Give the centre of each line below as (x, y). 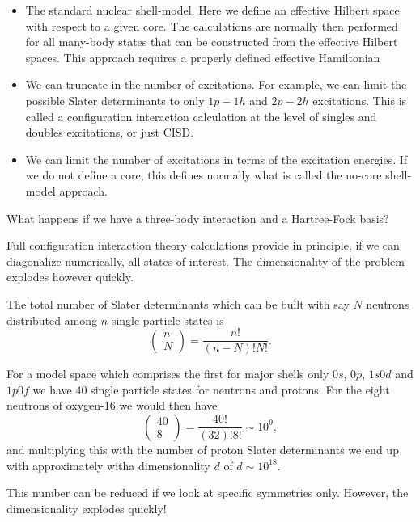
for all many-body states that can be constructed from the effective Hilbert (212, 42)
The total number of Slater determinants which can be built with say (178, 303)
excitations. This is (360, 100)
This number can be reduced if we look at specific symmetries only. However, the (208, 493)
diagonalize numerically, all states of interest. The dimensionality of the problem (206, 261)
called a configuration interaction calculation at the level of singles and (201, 116)
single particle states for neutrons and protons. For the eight (240, 389)
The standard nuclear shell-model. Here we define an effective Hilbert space (212, 10)
